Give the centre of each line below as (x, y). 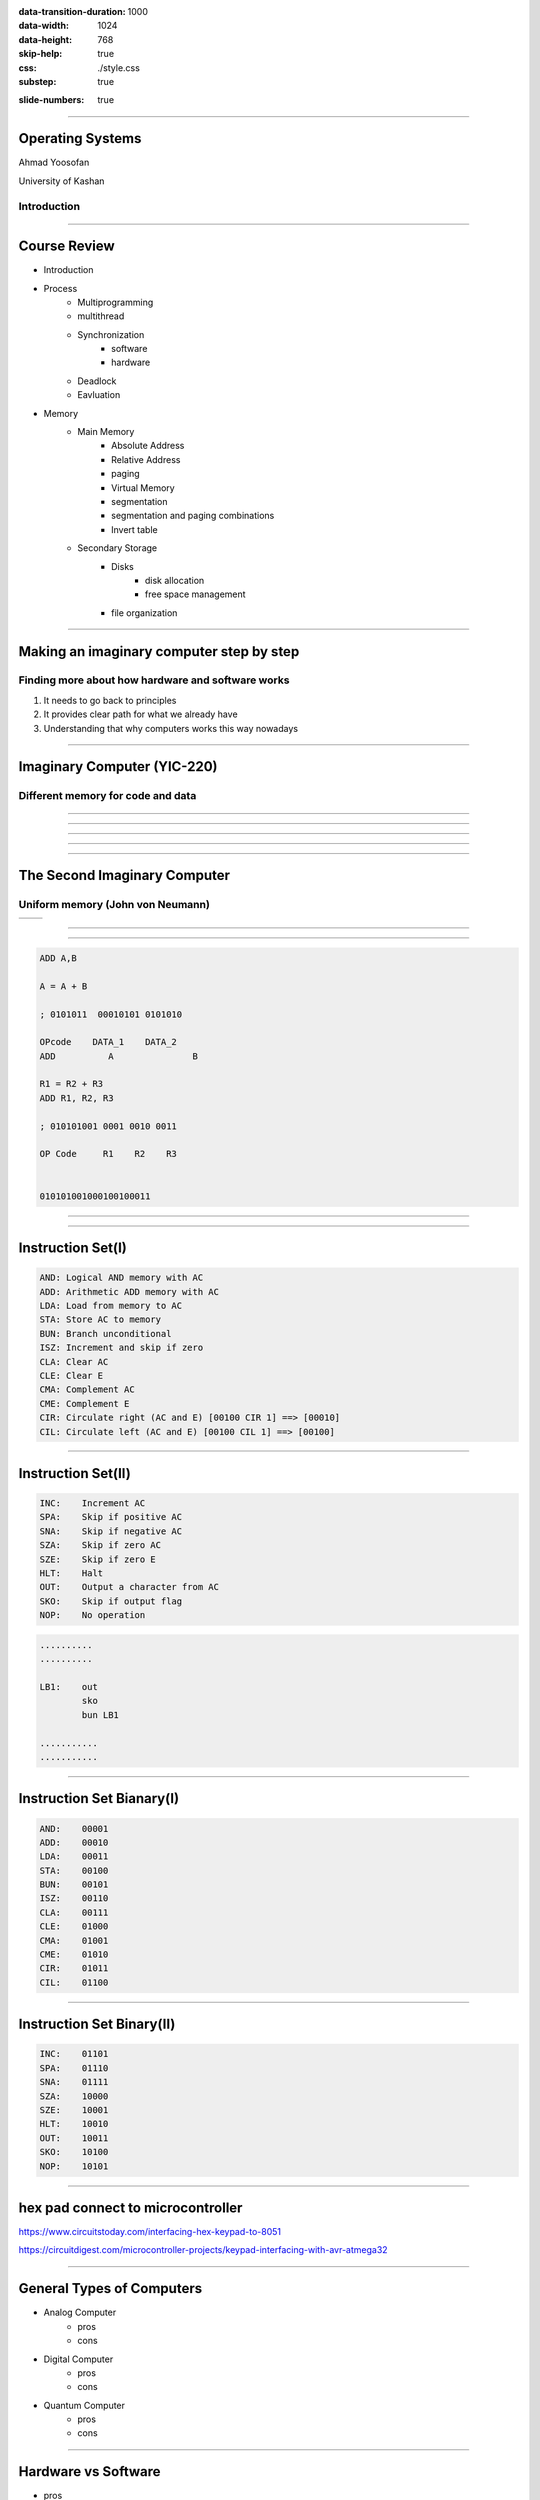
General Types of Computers (110, 2288)
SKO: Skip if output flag (111, 1601)
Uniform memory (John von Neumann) (114, 904)
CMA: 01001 (74, 1940)
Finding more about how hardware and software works (154, 680)
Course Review (66, 246)
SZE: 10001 (74, 2109)
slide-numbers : (51, 100)
